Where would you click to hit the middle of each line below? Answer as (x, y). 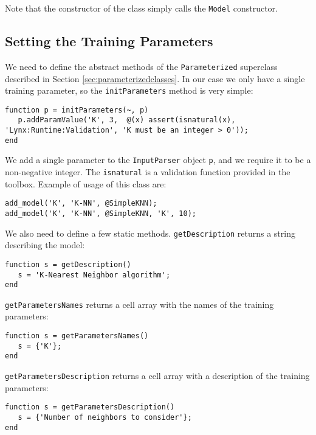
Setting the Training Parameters (109, 41)
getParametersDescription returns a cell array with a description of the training (157, 376)
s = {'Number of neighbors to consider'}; (105, 417)
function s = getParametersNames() (77, 336)
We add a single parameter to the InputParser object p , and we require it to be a (158, 160)
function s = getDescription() (68, 264)
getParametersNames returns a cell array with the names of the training (139, 304)
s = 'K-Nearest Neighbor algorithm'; (94, 275)
